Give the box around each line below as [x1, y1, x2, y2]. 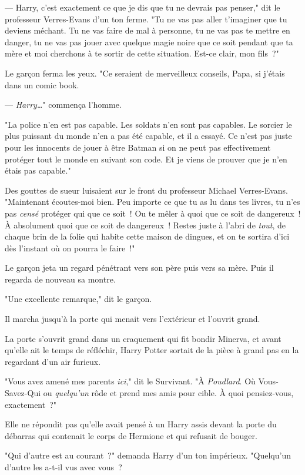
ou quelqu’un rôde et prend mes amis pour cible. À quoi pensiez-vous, [43, 387, 294, 399]
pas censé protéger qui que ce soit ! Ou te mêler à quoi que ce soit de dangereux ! [5, 207, 301, 219]
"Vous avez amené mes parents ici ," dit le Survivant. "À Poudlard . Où [5, 375, 256, 387]
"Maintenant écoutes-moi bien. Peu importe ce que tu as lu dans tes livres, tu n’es [5, 195, 300, 208]
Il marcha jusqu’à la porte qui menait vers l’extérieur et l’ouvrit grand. [5, 313, 260, 325]
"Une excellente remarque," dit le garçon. [5, 293, 152, 305]
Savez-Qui [5, 387, 41, 399]
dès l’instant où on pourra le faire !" [5, 241, 135, 254]
